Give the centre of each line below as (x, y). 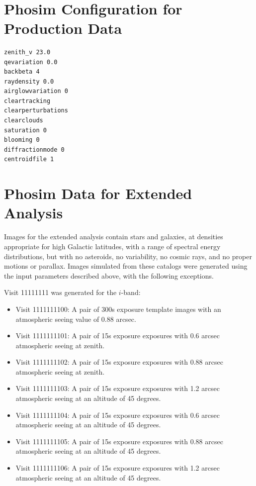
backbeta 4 (22, 72)
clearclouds (24, 121)
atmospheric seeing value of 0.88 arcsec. (76, 319)
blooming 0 (22, 140)
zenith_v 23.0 (27, 52)
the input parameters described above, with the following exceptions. (109, 275)
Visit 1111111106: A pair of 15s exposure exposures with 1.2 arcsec (118, 468)
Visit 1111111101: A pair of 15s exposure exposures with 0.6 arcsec (118, 336)
